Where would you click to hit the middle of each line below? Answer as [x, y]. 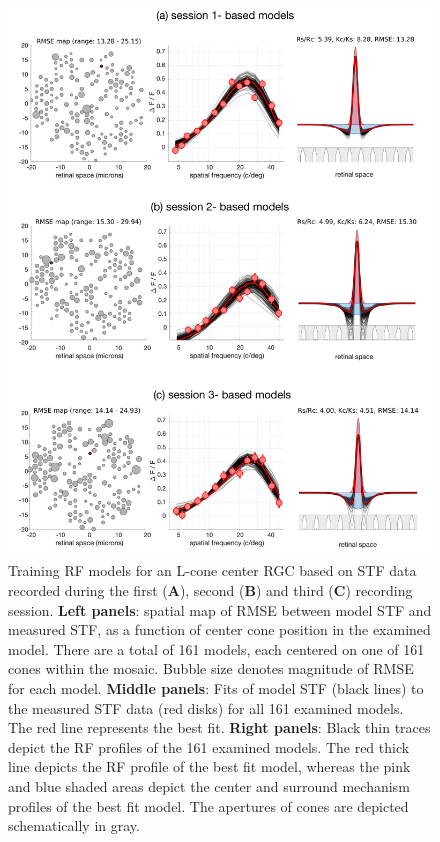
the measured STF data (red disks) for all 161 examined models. [206, 707]
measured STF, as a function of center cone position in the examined [219, 629]
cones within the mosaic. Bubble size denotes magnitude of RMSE [211, 668]
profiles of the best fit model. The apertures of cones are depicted [208, 805]
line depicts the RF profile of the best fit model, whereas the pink [209, 766]
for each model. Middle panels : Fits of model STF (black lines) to [216, 688]
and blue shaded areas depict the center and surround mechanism [209, 786]
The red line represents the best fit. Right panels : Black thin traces [219, 727]
